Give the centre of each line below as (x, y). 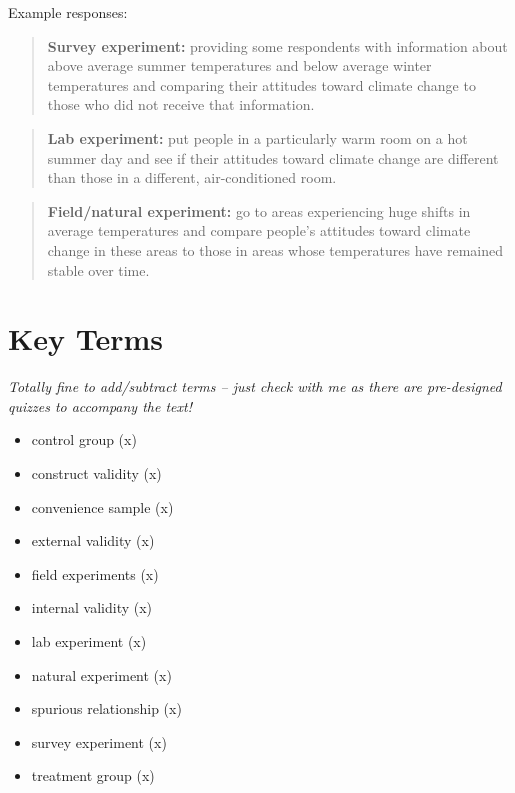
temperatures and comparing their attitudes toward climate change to (261, 84)
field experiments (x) (95, 573)
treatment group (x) (93, 775)
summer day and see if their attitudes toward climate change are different (273, 157)
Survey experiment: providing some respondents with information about (277, 45)
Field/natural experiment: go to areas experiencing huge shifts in (259, 210)
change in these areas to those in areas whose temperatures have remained (275, 249)
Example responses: (68, 12)
